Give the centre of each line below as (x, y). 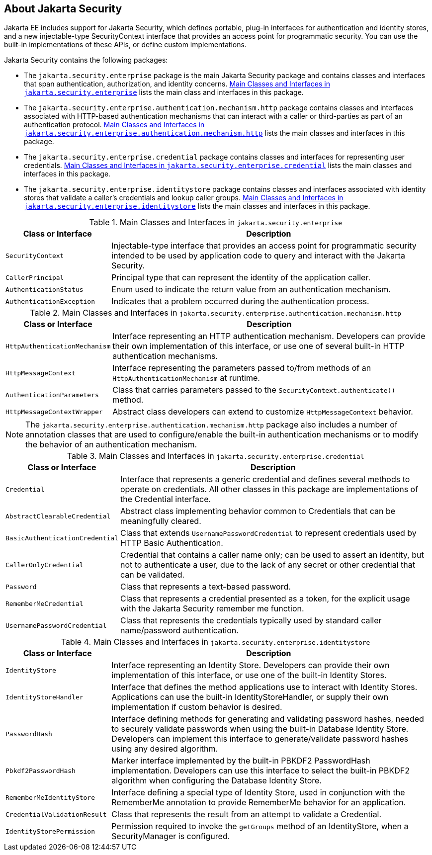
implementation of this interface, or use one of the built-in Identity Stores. (249, 675)
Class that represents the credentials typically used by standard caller (251, 621)
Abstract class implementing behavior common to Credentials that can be (258, 511)
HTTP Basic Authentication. (172, 543)
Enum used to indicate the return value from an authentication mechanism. (251, 290)
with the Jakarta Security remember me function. (212, 609)
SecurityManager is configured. (171, 836)
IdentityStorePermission (50, 831)
